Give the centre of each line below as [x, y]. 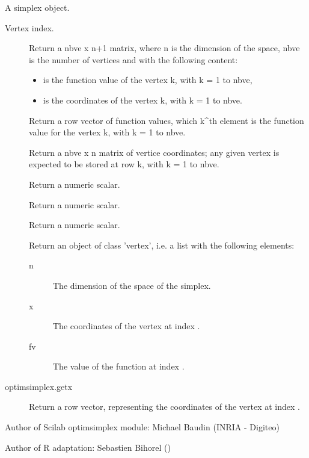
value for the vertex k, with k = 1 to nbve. [107, 132]
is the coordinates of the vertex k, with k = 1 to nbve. [142, 100]
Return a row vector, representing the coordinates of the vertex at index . [164, 407]
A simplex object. [37, 7]
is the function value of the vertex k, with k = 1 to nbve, [148, 80]
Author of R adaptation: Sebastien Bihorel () [88, 447]
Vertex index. [29, 27]
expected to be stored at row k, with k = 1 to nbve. [124, 164]
